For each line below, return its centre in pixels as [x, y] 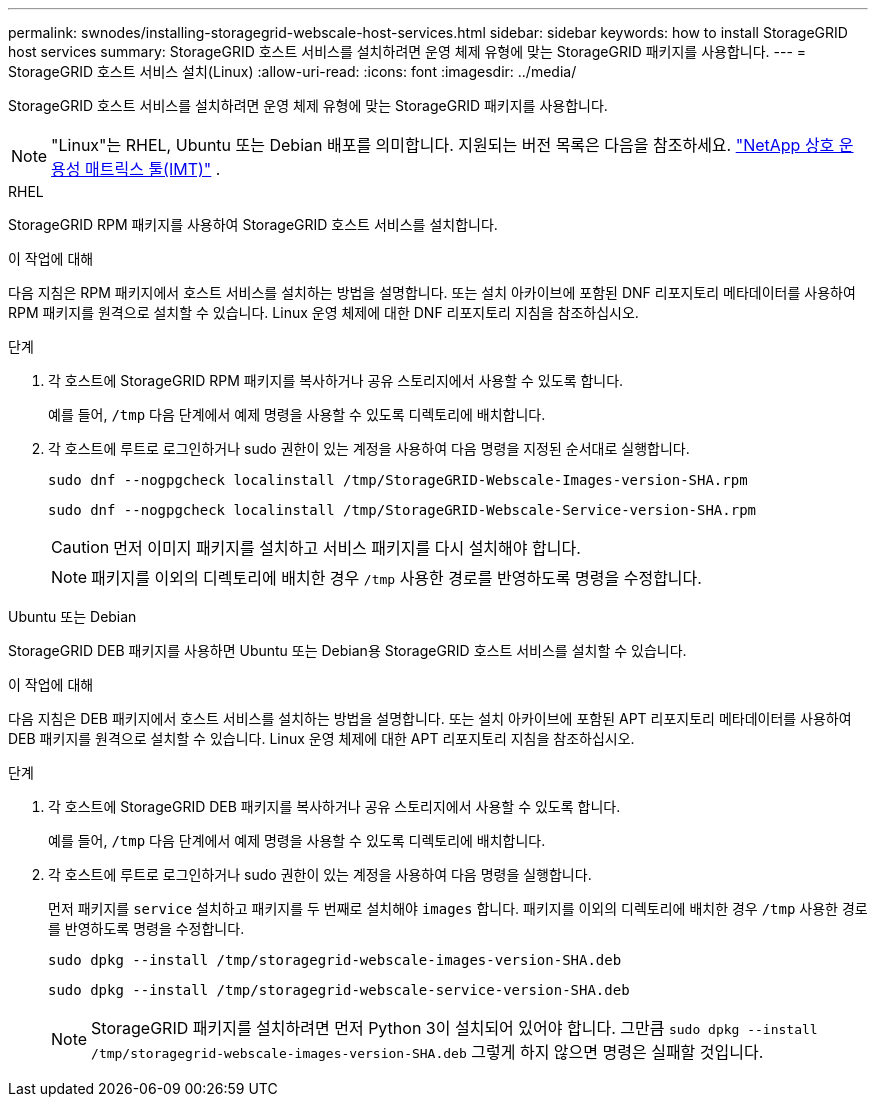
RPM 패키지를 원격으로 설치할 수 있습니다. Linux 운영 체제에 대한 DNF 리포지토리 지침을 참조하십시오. [323, 312]
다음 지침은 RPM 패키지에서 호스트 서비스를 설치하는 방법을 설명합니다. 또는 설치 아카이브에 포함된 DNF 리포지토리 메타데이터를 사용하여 [432, 292]
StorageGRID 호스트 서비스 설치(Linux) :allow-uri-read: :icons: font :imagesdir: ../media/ [292, 71]
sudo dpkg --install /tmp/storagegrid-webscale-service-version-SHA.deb [339, 990]
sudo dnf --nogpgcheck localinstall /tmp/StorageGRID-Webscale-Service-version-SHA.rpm [402, 510]
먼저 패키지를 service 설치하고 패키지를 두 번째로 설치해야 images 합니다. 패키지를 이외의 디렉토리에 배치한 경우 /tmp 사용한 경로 [458, 908]
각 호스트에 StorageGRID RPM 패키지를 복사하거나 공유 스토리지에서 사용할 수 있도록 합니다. [336, 380]
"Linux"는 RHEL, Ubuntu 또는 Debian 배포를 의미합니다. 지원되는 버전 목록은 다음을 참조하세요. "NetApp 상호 [443, 145]
